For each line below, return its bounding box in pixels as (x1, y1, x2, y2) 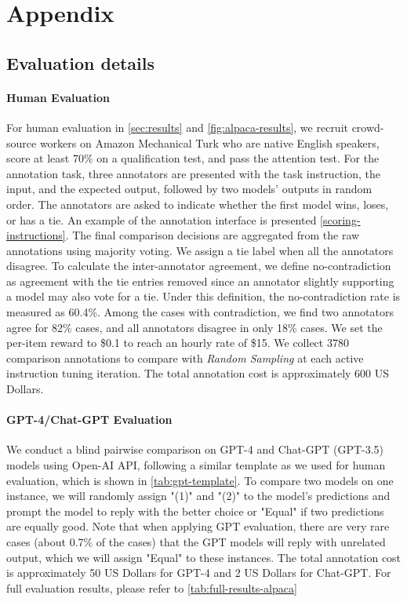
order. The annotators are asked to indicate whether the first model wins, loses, (6, 195, 389, 212)
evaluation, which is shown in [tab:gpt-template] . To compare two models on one (6, 472, 394, 488)
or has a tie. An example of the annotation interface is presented (6, 211, 317, 228)
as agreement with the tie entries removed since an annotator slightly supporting (6, 272, 394, 289)
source (6, 134, 37, 151)
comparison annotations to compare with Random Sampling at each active (6, 349, 364, 366)
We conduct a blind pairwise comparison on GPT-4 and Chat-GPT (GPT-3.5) (6, 441, 384, 458)
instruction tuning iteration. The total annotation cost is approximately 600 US (6, 365, 390, 381)
